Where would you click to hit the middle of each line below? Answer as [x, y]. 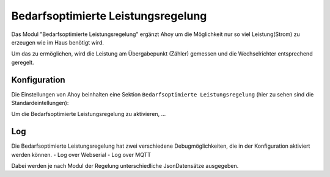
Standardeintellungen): [40, 103]
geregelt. [23, 62]
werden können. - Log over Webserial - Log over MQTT [81, 154]
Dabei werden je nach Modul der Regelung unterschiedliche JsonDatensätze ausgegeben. [125, 166]
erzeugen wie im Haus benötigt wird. [57, 42]
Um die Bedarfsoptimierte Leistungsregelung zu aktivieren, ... [89, 114]
